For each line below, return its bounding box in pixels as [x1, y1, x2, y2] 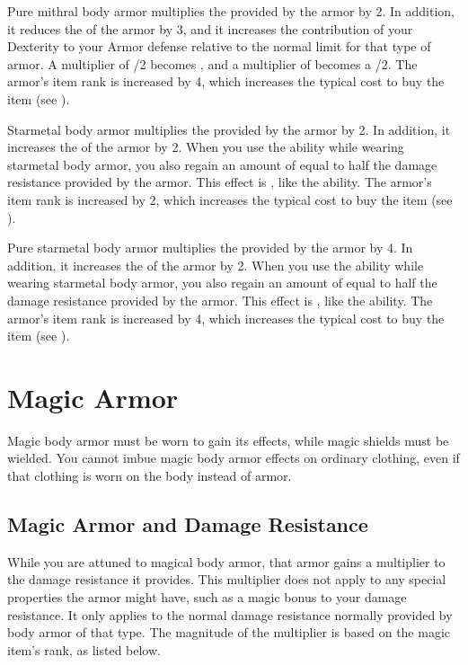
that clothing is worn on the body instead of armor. [7, 466, 292, 484]
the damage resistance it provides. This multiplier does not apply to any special [7, 570, 446, 589]
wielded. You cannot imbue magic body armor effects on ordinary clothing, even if [7, 448, 460, 467]
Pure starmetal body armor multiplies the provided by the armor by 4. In [7, 238, 413, 257]
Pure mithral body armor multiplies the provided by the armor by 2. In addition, [7, 2, 455, 20]
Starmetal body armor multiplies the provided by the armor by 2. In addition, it [7, 120, 451, 138]
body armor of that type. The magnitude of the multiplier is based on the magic [7, 623, 451, 642]
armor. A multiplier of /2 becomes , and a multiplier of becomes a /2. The [7, 54, 418, 73]
